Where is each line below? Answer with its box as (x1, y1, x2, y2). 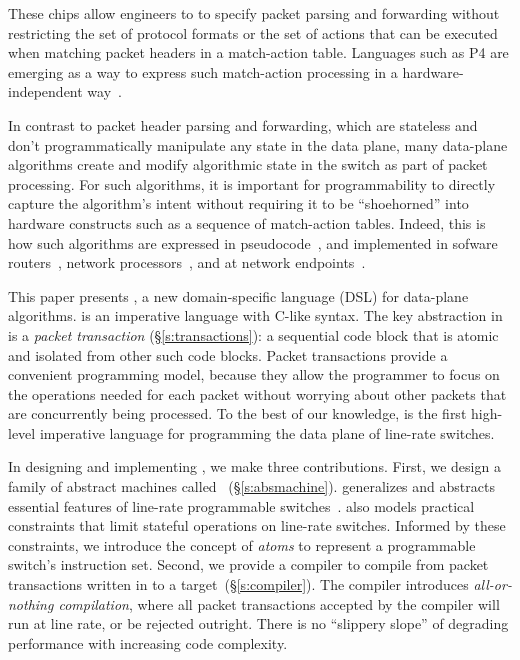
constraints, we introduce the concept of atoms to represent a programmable (8, 534, 476, 555)
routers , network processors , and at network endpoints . (8, 252, 366, 273)
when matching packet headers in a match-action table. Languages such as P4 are (8, 42, 509, 63)
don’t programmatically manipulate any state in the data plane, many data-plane (8, 134, 508, 155)
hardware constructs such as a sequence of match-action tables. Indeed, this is (8, 212, 486, 233)
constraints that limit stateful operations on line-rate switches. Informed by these (8, 515, 506, 536)
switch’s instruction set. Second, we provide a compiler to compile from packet (8, 554, 489, 575)
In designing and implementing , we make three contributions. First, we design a (8, 456, 501, 477)
